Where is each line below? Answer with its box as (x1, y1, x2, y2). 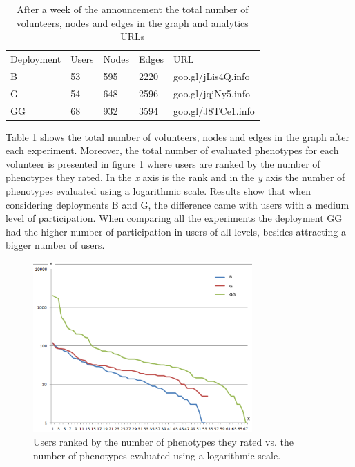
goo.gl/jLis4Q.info (173, 68, 250, 83)
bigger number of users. (6, 238, 105, 252)
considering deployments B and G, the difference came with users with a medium (6, 197, 349, 211)
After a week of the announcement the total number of (17, 2, 249, 16)
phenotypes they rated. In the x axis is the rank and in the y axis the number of (6, 170, 345, 184)
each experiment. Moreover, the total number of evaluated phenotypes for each (6, 143, 339, 158)
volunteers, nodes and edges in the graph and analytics (16, 15, 249, 30)
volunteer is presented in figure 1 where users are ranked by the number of (6, 156, 320, 171)
